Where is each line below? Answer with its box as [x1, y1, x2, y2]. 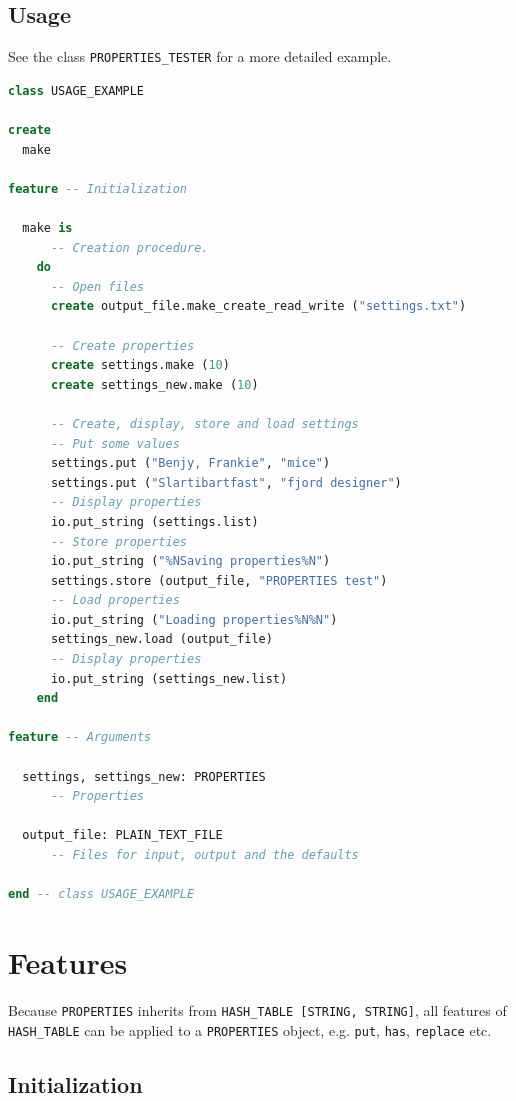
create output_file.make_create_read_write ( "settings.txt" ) [50, 299, 467, 314]
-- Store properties [50, 534, 187, 549]
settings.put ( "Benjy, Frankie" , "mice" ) [50, 456, 331, 471]
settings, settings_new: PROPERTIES [22, 769, 266, 784]
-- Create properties [50, 338, 195, 353]
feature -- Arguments [8, 730, 152, 745]
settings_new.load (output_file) [50, 632, 273, 647]
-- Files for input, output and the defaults [50, 848, 359, 863]
